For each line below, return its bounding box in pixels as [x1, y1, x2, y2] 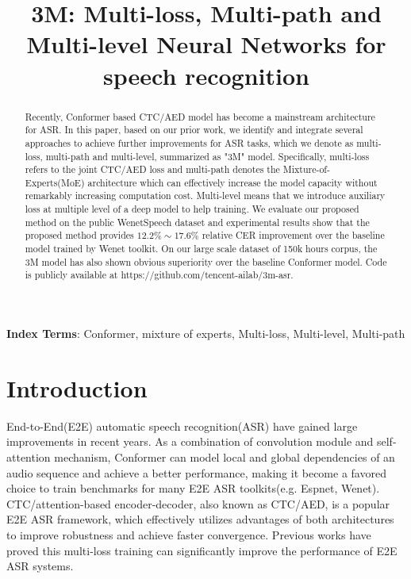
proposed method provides [25, 228, 134, 242]
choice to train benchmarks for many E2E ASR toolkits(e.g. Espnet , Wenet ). [6, 480, 380, 497]
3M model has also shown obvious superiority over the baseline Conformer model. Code [25, 255, 387, 268]
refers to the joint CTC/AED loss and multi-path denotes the [25, 163, 280, 176]
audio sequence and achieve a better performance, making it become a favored [6, 464, 386, 481]
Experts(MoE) [25, 175, 85, 189]
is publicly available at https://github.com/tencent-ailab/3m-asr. [25, 268, 294, 282]
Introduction [6, 371, 148, 404]
